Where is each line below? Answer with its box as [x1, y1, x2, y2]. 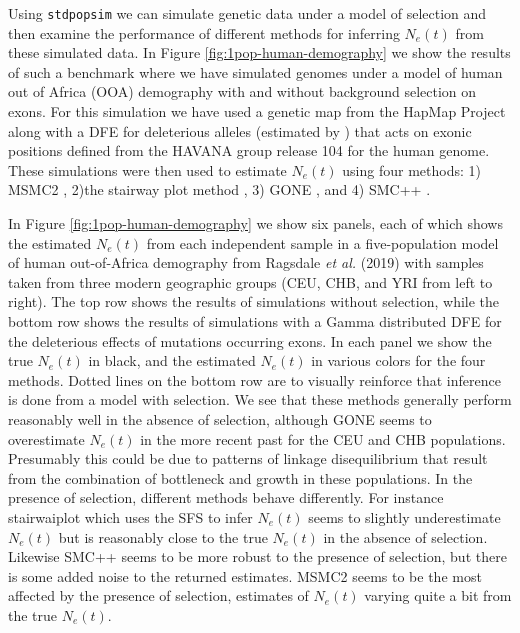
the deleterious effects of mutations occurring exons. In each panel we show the [8, 330, 492, 351]
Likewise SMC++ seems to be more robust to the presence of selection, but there [8, 546, 507, 567]
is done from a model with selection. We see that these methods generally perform [8, 389, 512, 410]
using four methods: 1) [342, 159, 481, 180]
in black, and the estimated [88, 350, 256, 371]
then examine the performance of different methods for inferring [8, 22, 400, 43]
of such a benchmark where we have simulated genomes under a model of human [8, 61, 503, 82]
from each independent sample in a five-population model [146, 232, 499, 253]
